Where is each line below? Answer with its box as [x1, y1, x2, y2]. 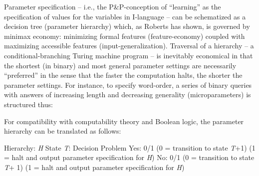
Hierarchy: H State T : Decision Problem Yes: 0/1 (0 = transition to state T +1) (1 [4, 142, 256, 153]
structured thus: [4, 99, 53, 109]
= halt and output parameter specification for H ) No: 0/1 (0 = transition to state [4, 152, 255, 163]
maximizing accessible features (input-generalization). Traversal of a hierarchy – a [4, 40, 254, 51]
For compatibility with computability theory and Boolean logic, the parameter [4, 116, 244, 126]
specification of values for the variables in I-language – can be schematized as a [4, 11, 246, 21]
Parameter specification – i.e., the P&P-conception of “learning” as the [4, 1, 221, 11]
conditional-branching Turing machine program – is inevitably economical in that [4, 50, 253, 60]
